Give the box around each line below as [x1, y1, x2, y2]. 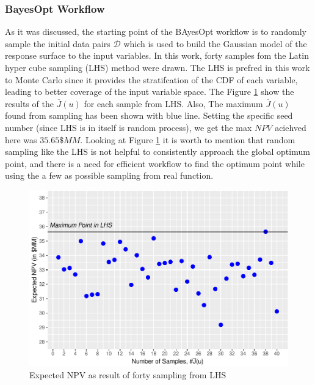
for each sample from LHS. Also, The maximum [84, 97, 263, 110]
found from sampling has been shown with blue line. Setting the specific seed [5, 109, 293, 122]
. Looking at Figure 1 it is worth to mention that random [80, 133, 295, 146]
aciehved [275, 121, 306, 133]
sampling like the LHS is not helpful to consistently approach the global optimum [5, 145, 310, 158]
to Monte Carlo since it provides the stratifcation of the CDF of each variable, [5, 73, 298, 86]
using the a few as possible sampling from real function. [5, 169, 214, 182]
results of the [5, 97, 54, 110]
